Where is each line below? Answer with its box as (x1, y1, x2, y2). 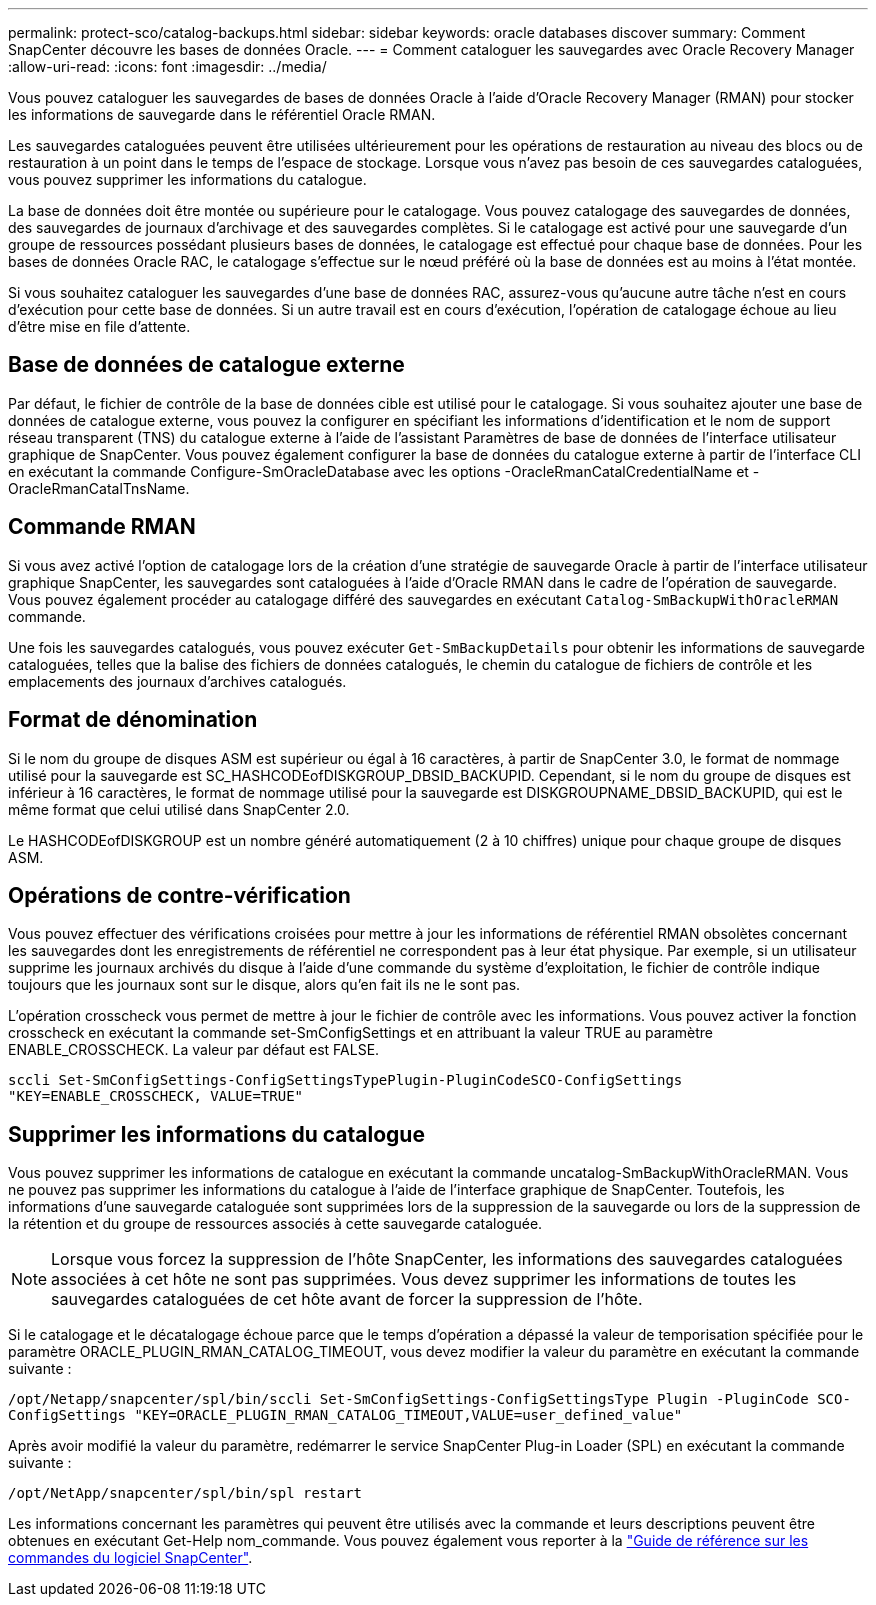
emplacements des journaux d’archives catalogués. (8, 672, 347, 690)
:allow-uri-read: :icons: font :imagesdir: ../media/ (8, 58, 327, 75)
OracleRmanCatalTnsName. (8, 479, 190, 497)
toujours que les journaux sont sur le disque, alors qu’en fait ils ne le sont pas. (8, 976, 521, 994)
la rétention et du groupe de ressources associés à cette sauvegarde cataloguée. (8, 1215, 543, 1233)
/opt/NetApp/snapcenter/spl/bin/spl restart (8, 1485, 363, 1502)
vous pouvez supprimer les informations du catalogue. (8, 171, 367, 188)
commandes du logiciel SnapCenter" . (8, 1549, 253, 1567)
